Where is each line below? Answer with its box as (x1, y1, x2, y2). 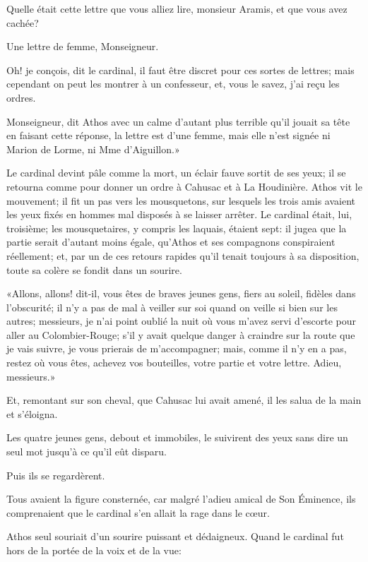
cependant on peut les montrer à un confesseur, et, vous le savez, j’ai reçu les (6, 76, 340, 91)
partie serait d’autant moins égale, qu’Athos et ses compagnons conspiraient (6, 234, 336, 249)
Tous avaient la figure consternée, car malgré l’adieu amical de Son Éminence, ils (6, 491, 356, 506)
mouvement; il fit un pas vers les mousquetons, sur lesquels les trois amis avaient (6, 193, 356, 208)
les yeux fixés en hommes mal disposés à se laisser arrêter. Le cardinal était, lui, (6, 207, 352, 222)
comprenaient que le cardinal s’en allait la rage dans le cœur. (6, 505, 270, 520)
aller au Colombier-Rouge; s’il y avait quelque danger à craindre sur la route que (6, 327, 355, 342)
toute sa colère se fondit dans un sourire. (6, 262, 182, 277)
